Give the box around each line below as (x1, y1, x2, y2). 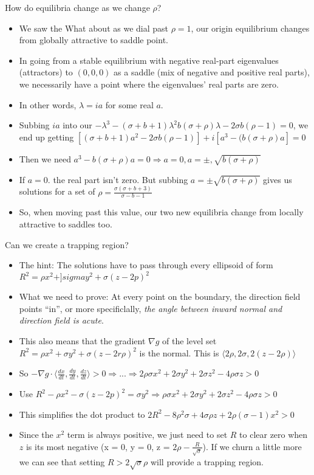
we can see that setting (19, 455, 105, 468)
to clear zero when (239, 428, 308, 441)
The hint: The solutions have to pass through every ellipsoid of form (19, 258, 273, 271)
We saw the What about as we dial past (19, 21, 169, 34)
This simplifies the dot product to (19, 407, 145, 420)
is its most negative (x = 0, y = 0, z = (26, 440, 170, 452)
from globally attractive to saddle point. (19, 33, 168, 46)
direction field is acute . (19, 314, 104, 327)
